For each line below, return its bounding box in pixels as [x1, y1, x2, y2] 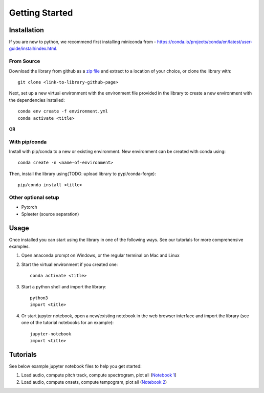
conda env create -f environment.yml [18, 109, 109, 114]
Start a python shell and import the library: [21, 284, 107, 289]
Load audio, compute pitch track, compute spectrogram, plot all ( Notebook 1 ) [21, 372, 177, 378]
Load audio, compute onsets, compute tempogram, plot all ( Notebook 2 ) [21, 379, 167, 385]
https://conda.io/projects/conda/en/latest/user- [157, 39, 253, 45]
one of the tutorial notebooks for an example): [21, 320, 114, 326]
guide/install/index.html [9, 45, 56, 51]
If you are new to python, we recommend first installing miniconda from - [9, 39, 156, 45]
